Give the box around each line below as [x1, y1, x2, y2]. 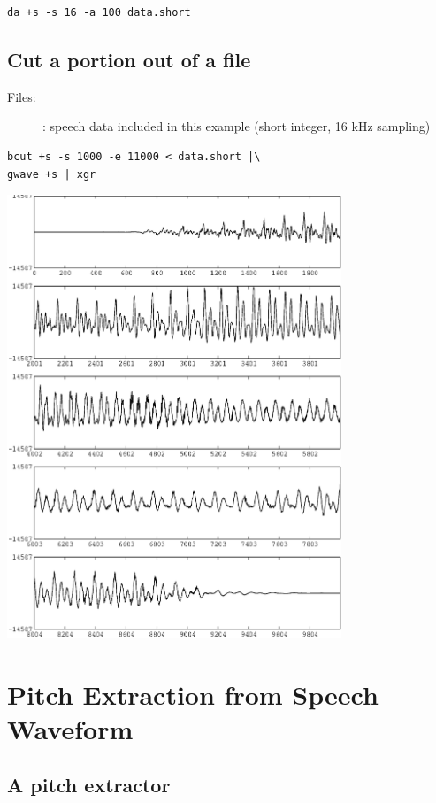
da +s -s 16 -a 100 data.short [7, 6, 191, 19]
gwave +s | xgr [7, 167, 96, 181]
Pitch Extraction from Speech [7, 676, 379, 712]
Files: [7, 87, 36, 105]
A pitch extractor [7, 771, 171, 799]
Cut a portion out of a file [7, 45, 251, 73]
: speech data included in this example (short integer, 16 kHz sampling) [42, 117, 431, 135]
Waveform [7, 710, 134, 746]
